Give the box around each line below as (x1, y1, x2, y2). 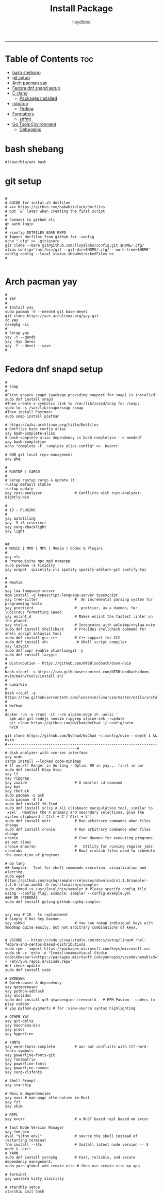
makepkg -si (5, 322, 29, 327)
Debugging (19, 126, 42, 132)
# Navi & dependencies (5, 1091, 51, 1096)
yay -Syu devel (5, 339, 36, 344)
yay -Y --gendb (5, 334, 36, 340)
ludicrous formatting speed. (5, 609, 64, 615)
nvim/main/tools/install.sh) (5, 674, 64, 679)
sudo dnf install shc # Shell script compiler (5, 640, 127, 644)
